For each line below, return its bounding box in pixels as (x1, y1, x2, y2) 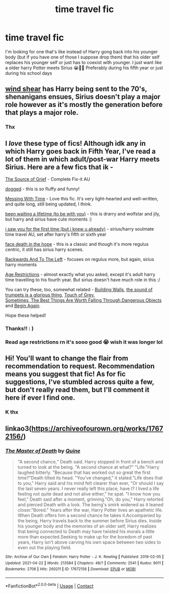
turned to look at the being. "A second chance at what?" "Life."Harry (17, 464, 159, 470)
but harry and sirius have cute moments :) (5, 216, 92, 223)
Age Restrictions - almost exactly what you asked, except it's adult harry (5, 272, 155, 278)
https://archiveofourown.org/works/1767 (31, 424, 163, 433)
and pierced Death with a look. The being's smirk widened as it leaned (17, 501, 163, 508)
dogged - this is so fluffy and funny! (5, 186, 80, 192)
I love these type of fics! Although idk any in (5, 139, 146, 147)
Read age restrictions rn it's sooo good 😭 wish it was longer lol (5, 338, 163, 345)
